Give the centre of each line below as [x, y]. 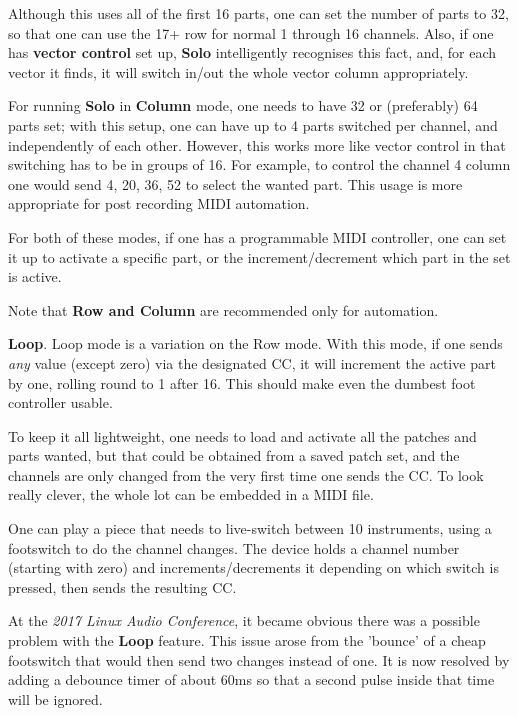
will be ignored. [55, 698]
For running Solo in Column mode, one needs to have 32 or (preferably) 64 [243, 105]
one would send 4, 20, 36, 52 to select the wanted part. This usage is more [235, 183]
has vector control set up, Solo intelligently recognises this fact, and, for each [252, 52]
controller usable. [60, 402]
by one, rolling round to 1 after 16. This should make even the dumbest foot [242, 382]
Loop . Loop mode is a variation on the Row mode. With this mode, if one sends [255, 343]
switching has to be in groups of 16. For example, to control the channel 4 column [259, 164]
